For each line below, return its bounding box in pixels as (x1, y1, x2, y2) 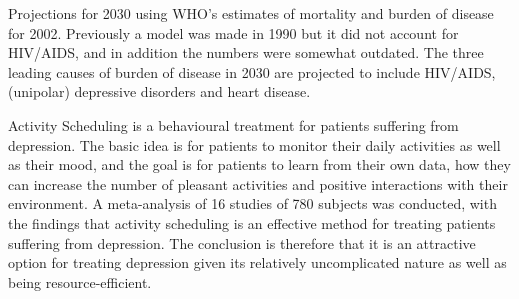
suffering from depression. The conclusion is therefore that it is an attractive (8, 232, 476, 253)
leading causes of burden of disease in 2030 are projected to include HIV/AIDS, (8, 61, 496, 82)
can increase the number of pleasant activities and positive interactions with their (8, 173, 508, 194)
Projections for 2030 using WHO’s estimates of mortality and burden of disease (8, 3, 494, 23)
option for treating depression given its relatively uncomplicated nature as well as (8, 252, 507, 273)
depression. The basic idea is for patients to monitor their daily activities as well (8, 134, 501, 155)
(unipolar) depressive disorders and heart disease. (8, 81, 311, 102)
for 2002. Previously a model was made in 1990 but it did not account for (8, 22, 459, 43)
